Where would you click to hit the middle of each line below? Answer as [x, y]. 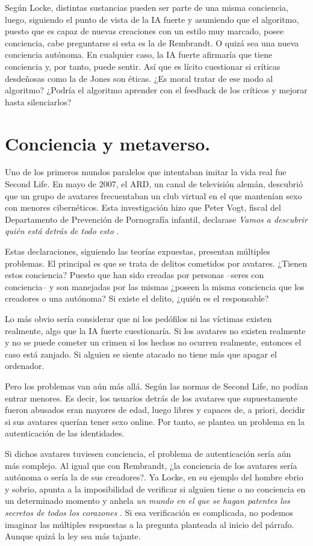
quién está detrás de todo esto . [62, 231]
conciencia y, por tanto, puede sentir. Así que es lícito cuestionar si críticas [143, 66]
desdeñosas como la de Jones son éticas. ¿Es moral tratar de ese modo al [139, 78]
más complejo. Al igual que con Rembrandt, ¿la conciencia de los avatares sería [151, 465]
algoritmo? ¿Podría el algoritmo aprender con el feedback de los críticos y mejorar [156, 90]
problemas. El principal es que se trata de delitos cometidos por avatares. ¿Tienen [156, 263]
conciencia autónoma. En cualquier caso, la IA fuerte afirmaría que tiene [139, 54]
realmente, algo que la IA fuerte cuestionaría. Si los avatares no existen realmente [155, 330]
